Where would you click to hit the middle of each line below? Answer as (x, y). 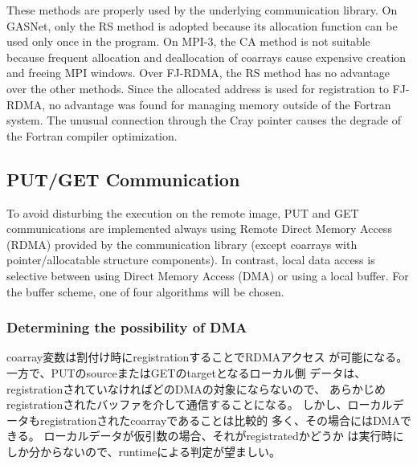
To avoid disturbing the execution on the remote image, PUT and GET (183, 212)
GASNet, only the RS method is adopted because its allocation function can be (202, 25)
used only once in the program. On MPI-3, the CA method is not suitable (188, 41)
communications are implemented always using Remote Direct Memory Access (199, 228)
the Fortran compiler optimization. (92, 135)
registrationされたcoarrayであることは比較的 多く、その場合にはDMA (220, 420)
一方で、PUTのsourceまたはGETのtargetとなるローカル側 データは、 (186, 372)
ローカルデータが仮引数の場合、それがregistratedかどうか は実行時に (224, 436)
